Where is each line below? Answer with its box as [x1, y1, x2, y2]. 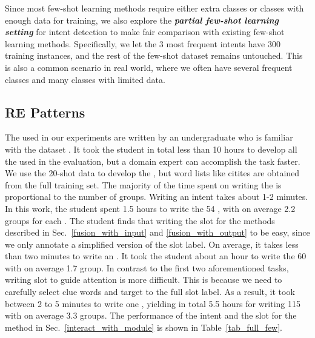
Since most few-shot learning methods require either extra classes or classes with [5, 2, 304, 14]
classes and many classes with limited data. [5, 73, 165, 85]
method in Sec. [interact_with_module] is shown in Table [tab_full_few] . [5, 320, 283, 333]
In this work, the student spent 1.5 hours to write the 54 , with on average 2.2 [5, 202, 296, 214]
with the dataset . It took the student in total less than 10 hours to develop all [5, 142, 297, 155]
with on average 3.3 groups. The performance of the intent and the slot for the [5, 309, 297, 322]
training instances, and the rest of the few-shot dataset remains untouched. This [5, 49, 303, 62]
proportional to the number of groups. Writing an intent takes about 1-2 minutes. [5, 190, 308, 203]
